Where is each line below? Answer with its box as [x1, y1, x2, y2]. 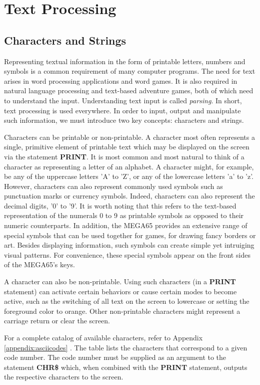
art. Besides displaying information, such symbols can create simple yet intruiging [4, 240, 254, 250]
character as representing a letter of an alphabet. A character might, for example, [4, 161, 254, 171]
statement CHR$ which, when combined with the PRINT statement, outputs [4, 361, 247, 372]
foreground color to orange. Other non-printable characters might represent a [4, 305, 240, 316]
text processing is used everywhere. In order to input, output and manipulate [4, 105, 241, 115]
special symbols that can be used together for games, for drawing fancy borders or [4, 230, 256, 240]
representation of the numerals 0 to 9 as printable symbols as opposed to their [4, 210, 244, 221]
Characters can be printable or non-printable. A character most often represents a [4, 131, 255, 142]
